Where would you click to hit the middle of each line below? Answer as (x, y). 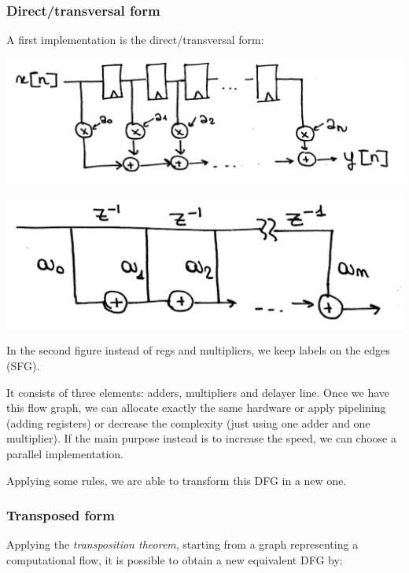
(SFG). (23, 365)
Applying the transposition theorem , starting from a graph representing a (182, 544)
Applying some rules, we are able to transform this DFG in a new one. (177, 480)
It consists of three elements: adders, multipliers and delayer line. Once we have (198, 392)
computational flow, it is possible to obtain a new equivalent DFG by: (175, 559)
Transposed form (61, 515)
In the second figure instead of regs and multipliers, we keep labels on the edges (198, 350)
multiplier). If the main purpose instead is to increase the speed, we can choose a (201, 438)
